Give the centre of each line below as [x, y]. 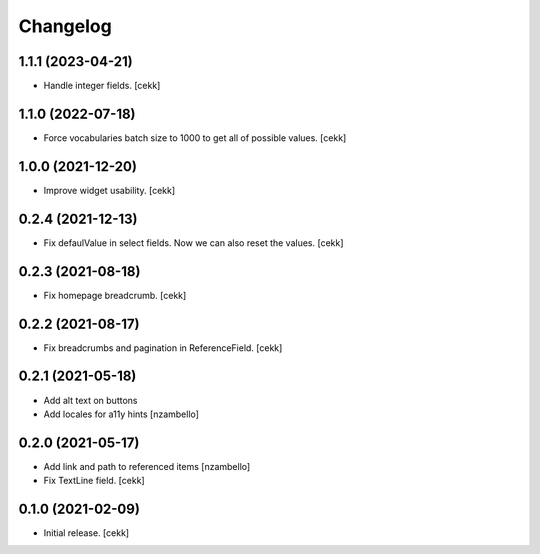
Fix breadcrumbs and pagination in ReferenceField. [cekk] [163, 347]
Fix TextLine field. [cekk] [94, 481]
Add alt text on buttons [90, 400]
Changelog [65, 26]
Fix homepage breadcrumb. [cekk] [115, 295]
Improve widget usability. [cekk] [109, 190]
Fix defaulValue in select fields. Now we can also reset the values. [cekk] [193, 242]
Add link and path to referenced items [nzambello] [147, 466]
